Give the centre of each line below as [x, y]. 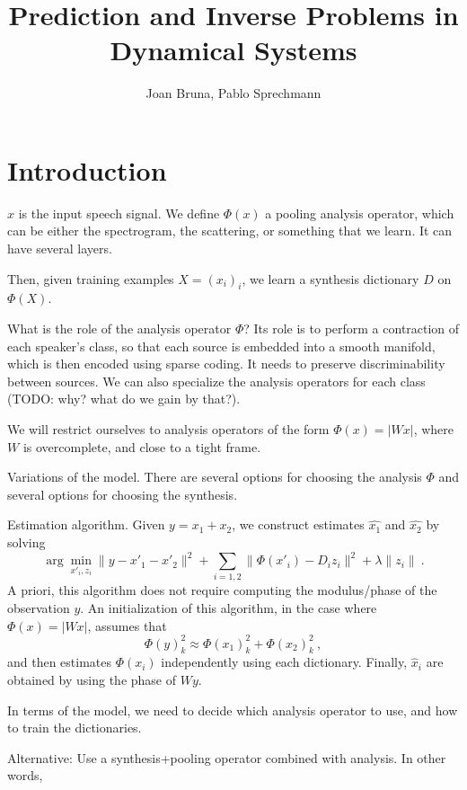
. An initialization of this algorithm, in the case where [229, 607]
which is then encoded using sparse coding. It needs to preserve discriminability [226, 364]
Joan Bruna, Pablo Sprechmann [233, 93]
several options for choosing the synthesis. [123, 494]
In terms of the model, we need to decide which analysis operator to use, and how [233, 710]
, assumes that [127, 625]
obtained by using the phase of [92, 680]
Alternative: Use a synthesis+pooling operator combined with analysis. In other [227, 757]
